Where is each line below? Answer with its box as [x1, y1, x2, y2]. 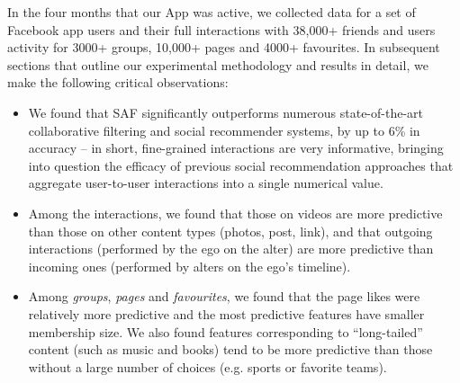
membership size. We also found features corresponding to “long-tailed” [28, 322, 423, 341]
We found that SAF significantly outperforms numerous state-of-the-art [28, 102, 423, 121]
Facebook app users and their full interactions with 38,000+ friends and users [7, 20, 436, 39]
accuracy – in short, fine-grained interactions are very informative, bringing [28, 138, 444, 157]
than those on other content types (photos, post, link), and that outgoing [28, 221, 433, 240]
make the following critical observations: [7, 73, 229, 92]
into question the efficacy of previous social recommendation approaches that [28, 156, 454, 174]
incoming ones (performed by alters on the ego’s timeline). [28, 256, 351, 275]
